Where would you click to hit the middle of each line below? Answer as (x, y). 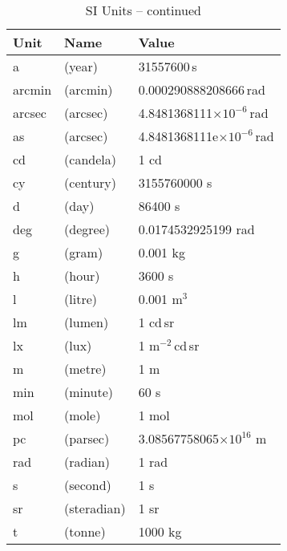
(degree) (87, 229)
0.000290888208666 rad (202, 89)
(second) (88, 485)
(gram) (84, 252)
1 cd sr (156, 322)
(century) (91, 182)
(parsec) (87, 438)
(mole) (83, 415)
